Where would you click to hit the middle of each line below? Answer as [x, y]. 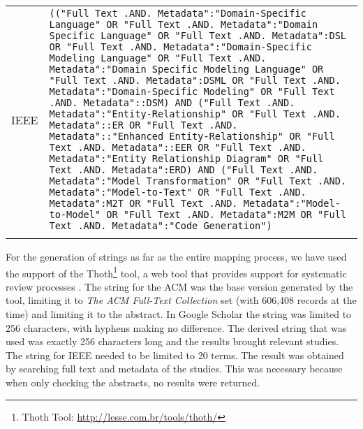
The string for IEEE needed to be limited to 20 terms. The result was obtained [175, 355]
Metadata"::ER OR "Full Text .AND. [143, 125]
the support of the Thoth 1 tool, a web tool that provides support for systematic [176, 272]
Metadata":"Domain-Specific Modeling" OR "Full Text [192, 92]
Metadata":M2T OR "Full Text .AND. [143, 203]
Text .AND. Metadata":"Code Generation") [161, 226]
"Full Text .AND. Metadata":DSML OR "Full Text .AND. [195, 80]
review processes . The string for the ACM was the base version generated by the [179, 286]
